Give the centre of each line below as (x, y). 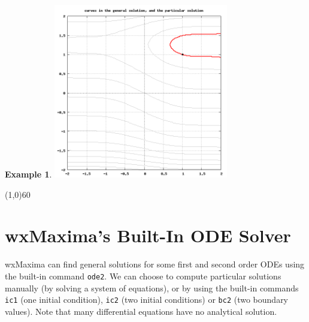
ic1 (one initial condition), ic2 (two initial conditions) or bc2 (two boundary (147, 300)
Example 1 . (28, 174)
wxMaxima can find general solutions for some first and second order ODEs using (155, 264)
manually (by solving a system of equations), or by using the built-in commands (152, 288)
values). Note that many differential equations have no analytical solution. (141, 311)
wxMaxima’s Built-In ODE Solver (148, 235)
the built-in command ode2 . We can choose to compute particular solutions (143, 276)
